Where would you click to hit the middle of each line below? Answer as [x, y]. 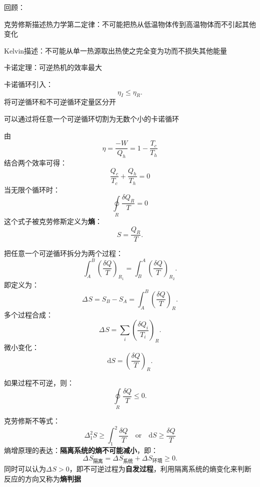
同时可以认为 [25, 469]
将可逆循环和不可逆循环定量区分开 [60, 102]
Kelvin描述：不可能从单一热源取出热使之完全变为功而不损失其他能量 [116, 50]
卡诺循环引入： [28, 84]
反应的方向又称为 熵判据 [42, 478]
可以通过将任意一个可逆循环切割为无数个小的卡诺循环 [91, 118]
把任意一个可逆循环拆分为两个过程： [63, 253]
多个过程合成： [28, 314]
